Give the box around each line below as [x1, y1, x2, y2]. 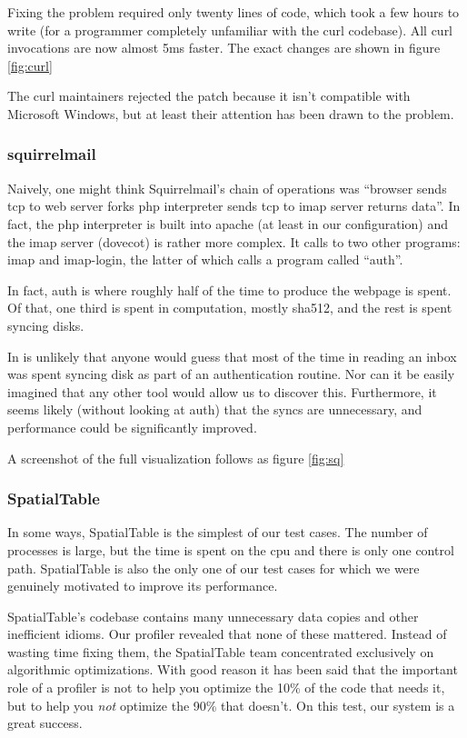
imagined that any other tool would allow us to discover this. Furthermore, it [7, 382, 437, 401]
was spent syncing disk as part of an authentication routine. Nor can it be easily [7, 364, 455, 384]
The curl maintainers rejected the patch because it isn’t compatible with [7, 86, 411, 105]
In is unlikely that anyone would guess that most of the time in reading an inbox [7, 346, 457, 365]
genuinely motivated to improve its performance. [7, 576, 278, 595]
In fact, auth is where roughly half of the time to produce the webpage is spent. [7, 280, 452, 299]
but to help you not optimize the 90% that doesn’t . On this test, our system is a [7, 695, 455, 714]
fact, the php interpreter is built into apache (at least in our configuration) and [7, 214, 448, 233]
